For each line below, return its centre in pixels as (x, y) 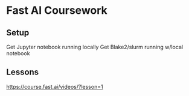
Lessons (23, 72)
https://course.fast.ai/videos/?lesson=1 (55, 86)
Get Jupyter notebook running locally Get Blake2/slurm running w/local (94, 47)
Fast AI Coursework (57, 10)
